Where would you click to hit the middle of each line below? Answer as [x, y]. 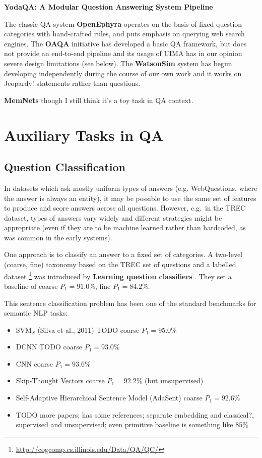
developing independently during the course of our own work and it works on [123, 73]
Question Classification [65, 167]
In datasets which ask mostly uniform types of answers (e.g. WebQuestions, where [131, 188]
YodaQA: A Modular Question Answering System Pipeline [109, 7]
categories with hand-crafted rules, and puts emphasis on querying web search [124, 34]
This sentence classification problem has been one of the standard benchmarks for [130, 303]
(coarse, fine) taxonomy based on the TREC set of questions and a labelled [120, 264]
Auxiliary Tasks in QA [84, 135]
